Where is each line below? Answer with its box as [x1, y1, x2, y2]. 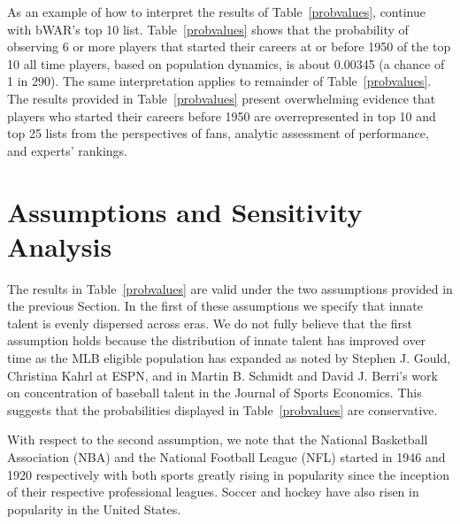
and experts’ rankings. [7, 141, 127, 159]
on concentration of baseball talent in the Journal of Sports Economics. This [7, 383, 422, 402]
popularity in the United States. [7, 499, 181, 518]
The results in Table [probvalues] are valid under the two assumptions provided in [7, 279, 453, 297]
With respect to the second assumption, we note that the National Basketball [7, 430, 428, 449]
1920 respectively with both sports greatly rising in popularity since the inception [7, 465, 449, 483]
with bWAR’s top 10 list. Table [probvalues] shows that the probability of [7, 19, 409, 38]
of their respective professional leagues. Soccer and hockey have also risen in [7, 482, 419, 501]
